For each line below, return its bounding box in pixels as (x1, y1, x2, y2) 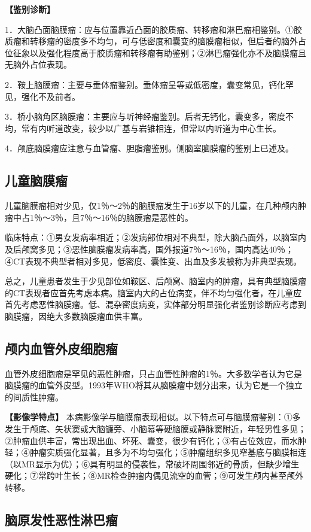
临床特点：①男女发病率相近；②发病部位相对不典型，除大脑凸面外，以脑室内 (5, 231, 306, 244)
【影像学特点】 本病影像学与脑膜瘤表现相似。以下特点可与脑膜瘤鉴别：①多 (5, 411, 301, 423)
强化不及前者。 (21, 90, 80, 102)
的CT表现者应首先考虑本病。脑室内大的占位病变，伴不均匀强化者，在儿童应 (5, 286, 302, 299)
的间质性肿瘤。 (5, 390, 63, 403)
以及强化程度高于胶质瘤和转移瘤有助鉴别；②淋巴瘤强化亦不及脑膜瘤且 (29, 46, 306, 59)
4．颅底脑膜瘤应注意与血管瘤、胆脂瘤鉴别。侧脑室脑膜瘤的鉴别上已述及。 (5, 142, 294, 154)
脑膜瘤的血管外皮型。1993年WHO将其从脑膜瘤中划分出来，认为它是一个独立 (5, 379, 303, 391)
